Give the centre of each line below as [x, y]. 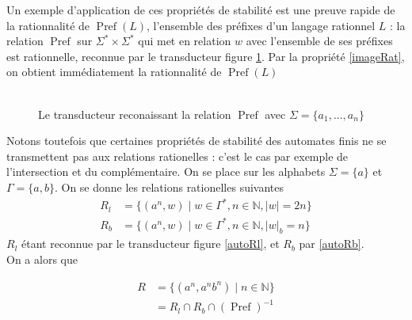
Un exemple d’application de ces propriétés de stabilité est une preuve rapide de [201, 10]
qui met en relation [185, 41]
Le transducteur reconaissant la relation [135, 114]
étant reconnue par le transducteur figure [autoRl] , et [151, 244]
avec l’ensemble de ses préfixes [319, 41]
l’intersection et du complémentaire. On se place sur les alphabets [166, 171]
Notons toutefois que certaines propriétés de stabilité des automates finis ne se [196, 141]
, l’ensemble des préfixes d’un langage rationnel [261, 25]
